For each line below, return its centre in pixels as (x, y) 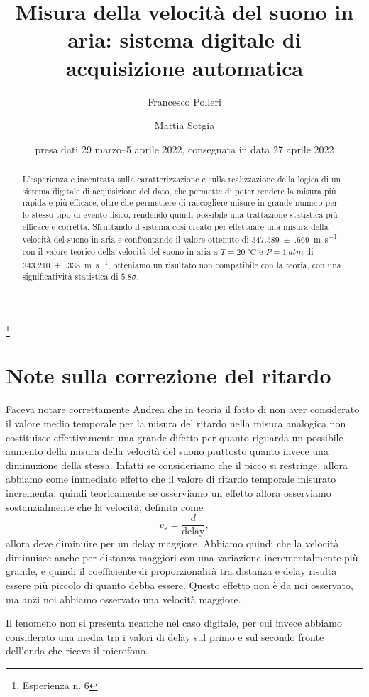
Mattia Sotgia (184, 125)
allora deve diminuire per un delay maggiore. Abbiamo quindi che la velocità (172, 543)
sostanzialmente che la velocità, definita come (105, 506)
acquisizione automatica (184, 67)
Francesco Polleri (184, 101)
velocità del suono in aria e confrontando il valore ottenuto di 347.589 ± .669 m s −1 (180, 238)
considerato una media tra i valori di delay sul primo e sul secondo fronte (165, 636)
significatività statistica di (70, 276)
